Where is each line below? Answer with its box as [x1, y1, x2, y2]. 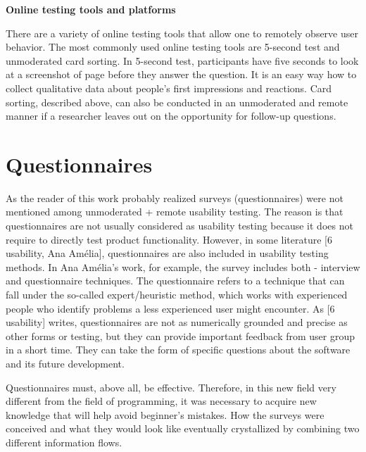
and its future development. [6, 356, 125, 370]
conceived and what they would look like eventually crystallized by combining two [6, 421, 360, 436]
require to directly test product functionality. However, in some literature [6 [6, 232, 333, 246]
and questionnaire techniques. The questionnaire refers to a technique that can [6, 273, 345, 288]
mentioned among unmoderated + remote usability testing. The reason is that [6, 204, 343, 219]
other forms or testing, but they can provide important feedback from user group [6, 328, 355, 343]
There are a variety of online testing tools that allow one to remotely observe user [6, 25, 358, 40]
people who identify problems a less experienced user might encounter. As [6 [6, 301, 335, 315]
